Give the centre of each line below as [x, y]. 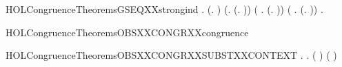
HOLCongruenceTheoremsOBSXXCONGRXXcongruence [127, 32]
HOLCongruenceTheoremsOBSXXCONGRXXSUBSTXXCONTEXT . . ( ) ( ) [171, 55]
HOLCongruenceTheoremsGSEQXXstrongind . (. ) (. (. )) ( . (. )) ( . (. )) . [164, 9]
